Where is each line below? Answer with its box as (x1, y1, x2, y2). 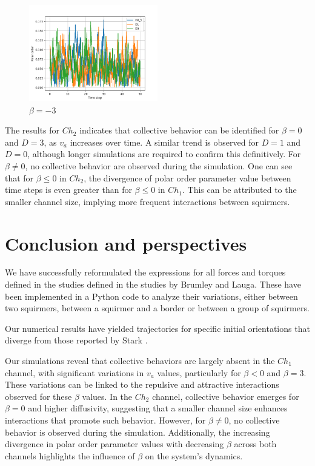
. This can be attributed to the (182, 183, 297, 196)
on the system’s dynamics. (145, 449, 243, 462)
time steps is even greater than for (5, 183, 132, 196)
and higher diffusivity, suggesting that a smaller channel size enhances (28, 402, 288, 414)
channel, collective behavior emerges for (152, 390, 299, 402)
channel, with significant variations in (5, 366, 144, 379)
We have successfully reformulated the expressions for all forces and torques (5, 266, 286, 279)
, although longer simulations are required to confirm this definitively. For (27, 147, 301, 160)
